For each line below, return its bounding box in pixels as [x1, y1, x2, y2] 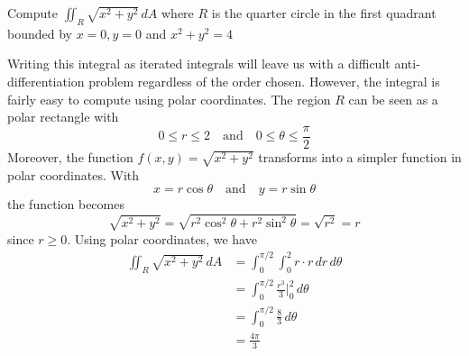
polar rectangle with [7, 107, 119, 126]
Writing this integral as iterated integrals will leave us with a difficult [7, 54, 391, 73]
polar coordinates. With [7, 165, 140, 184]
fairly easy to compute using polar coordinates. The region [7, 89, 331, 108]
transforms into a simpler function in [258, 147, 462, 166]
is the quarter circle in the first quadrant [211, 4, 437, 22]
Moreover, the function [7, 147, 133, 166]
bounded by [7, 23, 72, 42]
